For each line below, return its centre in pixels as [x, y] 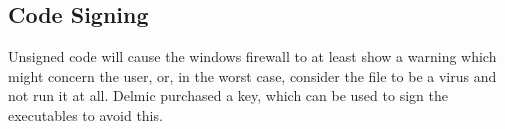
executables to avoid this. [85, 114]
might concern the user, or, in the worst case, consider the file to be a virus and [252, 75]
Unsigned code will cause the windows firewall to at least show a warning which [252, 56]
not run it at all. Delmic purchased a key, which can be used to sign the [228, 95]
